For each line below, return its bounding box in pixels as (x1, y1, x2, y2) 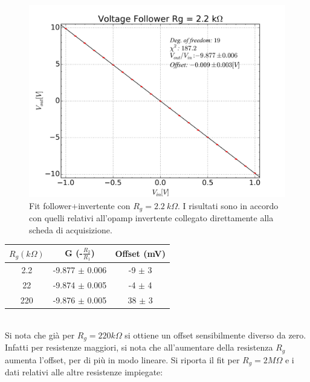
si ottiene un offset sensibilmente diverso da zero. (124, 328, 306, 341)
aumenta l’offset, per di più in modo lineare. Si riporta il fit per (5, 353, 240, 366)
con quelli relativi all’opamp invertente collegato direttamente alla (29, 212, 274, 224)
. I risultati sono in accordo (178, 199, 279, 212)
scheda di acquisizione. (29, 223, 112, 236)
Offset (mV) (115, 247, 166, 260)
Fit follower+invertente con (29, 199, 131, 212)
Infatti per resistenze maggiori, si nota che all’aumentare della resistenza (5, 341, 273, 354)
